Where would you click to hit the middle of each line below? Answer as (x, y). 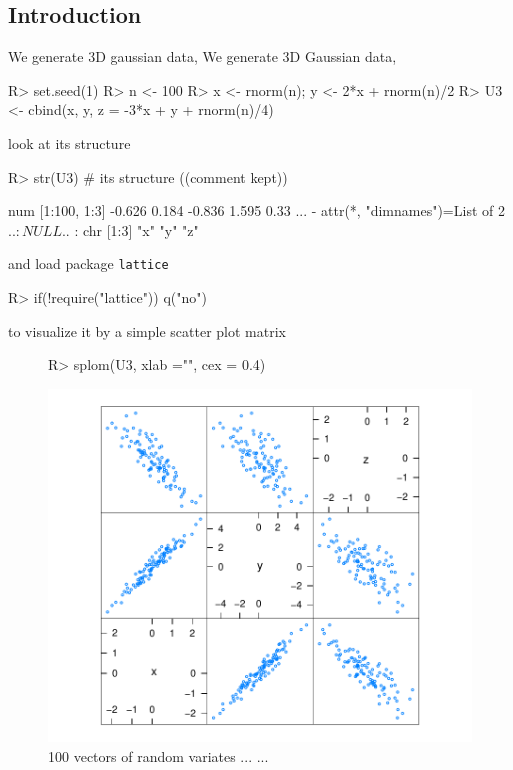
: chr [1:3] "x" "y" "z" (136, 229)
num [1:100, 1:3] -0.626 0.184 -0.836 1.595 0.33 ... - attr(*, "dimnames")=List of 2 (256, 210)
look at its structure (69, 142)
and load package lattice (88, 263)
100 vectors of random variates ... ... (158, 755)
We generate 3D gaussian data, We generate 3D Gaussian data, (202, 56)
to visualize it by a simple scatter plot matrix (147, 330)
